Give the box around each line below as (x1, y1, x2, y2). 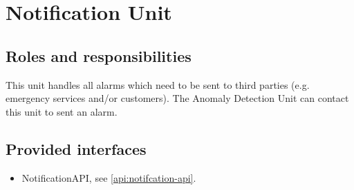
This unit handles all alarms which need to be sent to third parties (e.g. (6, 77, 310, 92)
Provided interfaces (6, 138, 147, 159)
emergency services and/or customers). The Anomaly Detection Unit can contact (6, 91, 349, 105)
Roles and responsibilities (6, 45, 192, 66)
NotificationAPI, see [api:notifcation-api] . (21, 170, 196, 184)
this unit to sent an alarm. (6, 104, 118, 118)
